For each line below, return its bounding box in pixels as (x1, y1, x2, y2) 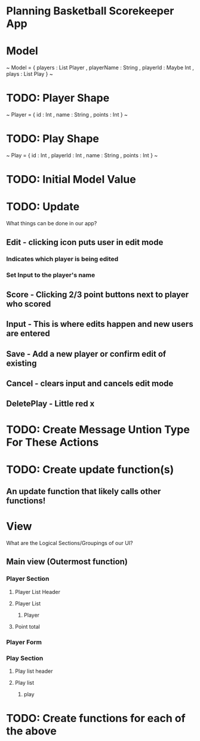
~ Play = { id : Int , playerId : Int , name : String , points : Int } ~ (6, 152, 158, 159)
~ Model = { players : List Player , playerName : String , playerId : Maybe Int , (6, 64, 194, 71)
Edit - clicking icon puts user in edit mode (6, 237, 164, 247)
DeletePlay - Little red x (6, 399, 95, 409)
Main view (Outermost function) (6, 557, 128, 567)
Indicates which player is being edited (6, 255, 119, 264)
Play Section (6, 654, 44, 662)
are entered (6, 329, 51, 339)
